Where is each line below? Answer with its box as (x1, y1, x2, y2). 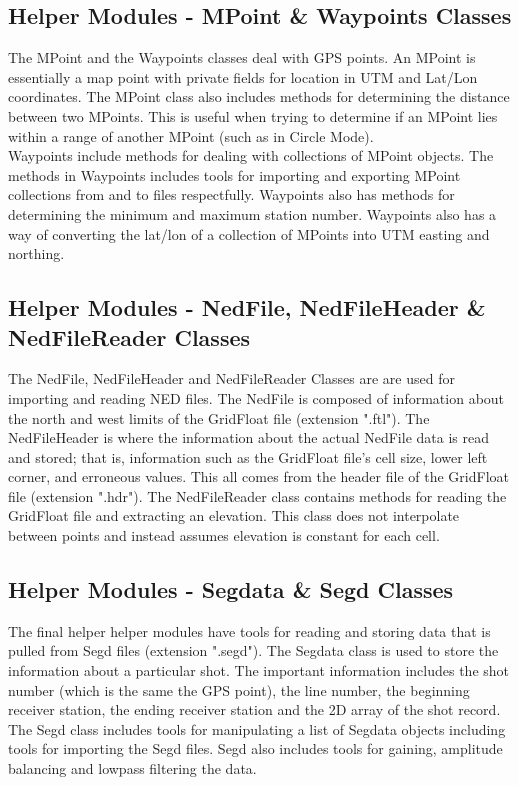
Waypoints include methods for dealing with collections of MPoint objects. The (8, 145, 494, 166)
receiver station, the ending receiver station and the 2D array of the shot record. (8, 699, 501, 720)
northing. (8, 243, 65, 264)
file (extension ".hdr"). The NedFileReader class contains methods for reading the (8, 485, 507, 506)
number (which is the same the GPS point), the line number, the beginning (8, 679, 470, 700)
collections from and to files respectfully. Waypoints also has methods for (8, 184, 455, 205)
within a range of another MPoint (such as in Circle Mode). (8, 125, 374, 146)
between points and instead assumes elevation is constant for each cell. (8, 525, 440, 546)
